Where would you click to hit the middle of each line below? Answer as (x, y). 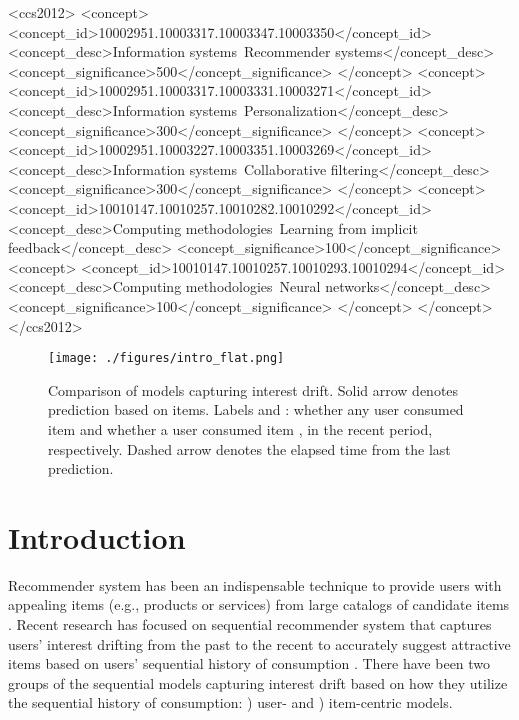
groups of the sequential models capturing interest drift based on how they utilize (258, 682)
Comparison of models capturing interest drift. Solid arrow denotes (253, 389)
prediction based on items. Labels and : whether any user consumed (256, 409)
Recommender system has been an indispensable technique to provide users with (255, 584)
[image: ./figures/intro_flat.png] (166, 358)
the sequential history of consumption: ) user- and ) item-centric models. (230, 702)
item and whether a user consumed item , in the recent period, (240, 428)
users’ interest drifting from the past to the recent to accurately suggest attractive (259, 643)
